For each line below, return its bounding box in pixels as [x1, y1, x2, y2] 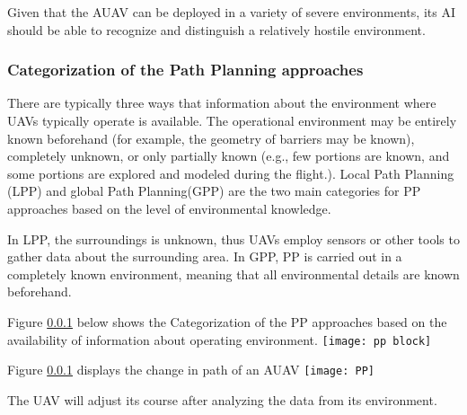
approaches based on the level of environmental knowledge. [7, 199, 331, 217]
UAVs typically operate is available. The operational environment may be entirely [7, 111, 457, 129]
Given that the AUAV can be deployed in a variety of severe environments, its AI [7, 3, 455, 21]
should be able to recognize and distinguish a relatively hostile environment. [7, 20, 426, 39]
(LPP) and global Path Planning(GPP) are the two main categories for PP [7, 181, 421, 200]
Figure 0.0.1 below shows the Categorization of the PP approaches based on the [7, 312, 447, 331]
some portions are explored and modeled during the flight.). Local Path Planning [7, 163, 454, 182]
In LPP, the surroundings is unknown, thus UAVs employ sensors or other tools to [7, 229, 460, 248]
